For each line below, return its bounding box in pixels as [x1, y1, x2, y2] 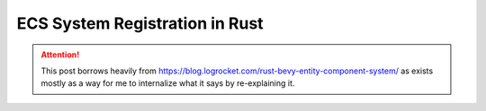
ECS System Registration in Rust [16, 13, 265, 33]
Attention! [40, 49, 80, 60]
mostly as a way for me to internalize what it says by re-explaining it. [40, 78, 295, 89]
